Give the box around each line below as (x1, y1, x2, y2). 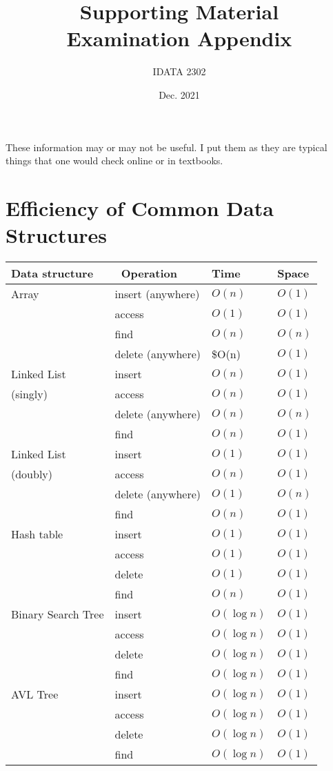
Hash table (11, 526, 63, 542)
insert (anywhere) (114, 286, 200, 302)
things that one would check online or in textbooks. (6, 153, 223, 168)
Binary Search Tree (11, 606, 104, 622)
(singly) (11, 386, 48, 402)
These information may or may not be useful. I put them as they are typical (6, 139, 327, 154)
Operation (121, 265, 177, 281)
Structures (6, 221, 108, 249)
